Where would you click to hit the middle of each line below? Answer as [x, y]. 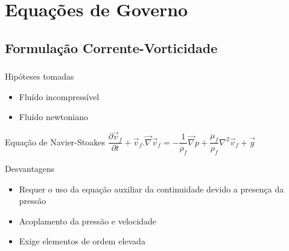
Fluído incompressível [59, 96]
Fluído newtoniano [53, 117]
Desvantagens [30, 168]
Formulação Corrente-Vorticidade [111, 47]
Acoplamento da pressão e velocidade [88, 221]
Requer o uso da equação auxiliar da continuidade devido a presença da [151, 189]
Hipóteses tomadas [40, 76]
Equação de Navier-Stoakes [55, 141]
